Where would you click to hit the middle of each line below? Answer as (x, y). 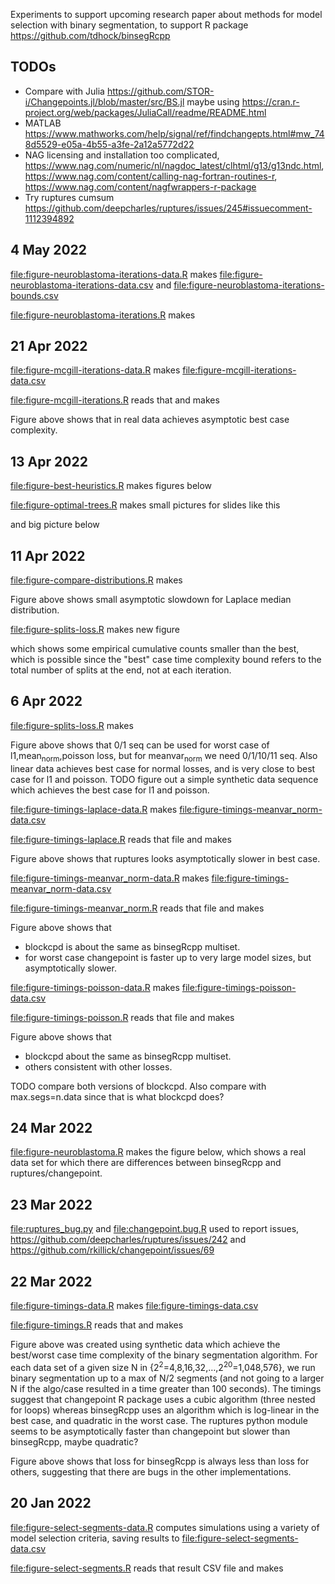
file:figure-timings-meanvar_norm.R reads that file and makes (137, 908)
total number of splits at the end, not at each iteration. (121, 670)
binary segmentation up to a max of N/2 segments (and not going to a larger (167, 1378)
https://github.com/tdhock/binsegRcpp (90, 35)
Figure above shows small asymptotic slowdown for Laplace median (151, 600)
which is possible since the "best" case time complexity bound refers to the (166, 660)
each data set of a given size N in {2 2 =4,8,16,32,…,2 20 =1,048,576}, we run (163, 1366)
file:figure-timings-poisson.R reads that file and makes (122, 1017)
